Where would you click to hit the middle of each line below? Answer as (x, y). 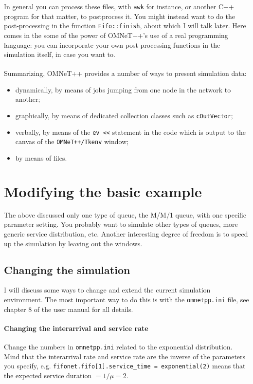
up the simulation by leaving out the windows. (73, 243)
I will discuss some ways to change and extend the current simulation (107, 290)
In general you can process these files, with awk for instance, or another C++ (119, 6)
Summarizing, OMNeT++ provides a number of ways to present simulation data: (125, 73)
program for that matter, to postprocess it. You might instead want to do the (119, 16)
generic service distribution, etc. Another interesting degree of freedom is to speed (126, 233)
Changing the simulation (67, 269)
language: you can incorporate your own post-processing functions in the (112, 45)
